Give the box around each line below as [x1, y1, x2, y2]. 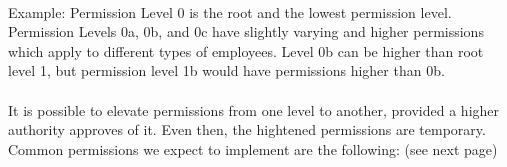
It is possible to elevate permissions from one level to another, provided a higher [8, 99, 500, 120]
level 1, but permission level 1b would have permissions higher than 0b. [8, 60, 445, 81]
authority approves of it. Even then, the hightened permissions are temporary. [8, 119, 486, 140]
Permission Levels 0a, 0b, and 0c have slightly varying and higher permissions [8, 21, 484, 42]
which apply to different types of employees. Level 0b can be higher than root [8, 40, 484, 61]
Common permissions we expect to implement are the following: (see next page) [8, 138, 498, 159]
